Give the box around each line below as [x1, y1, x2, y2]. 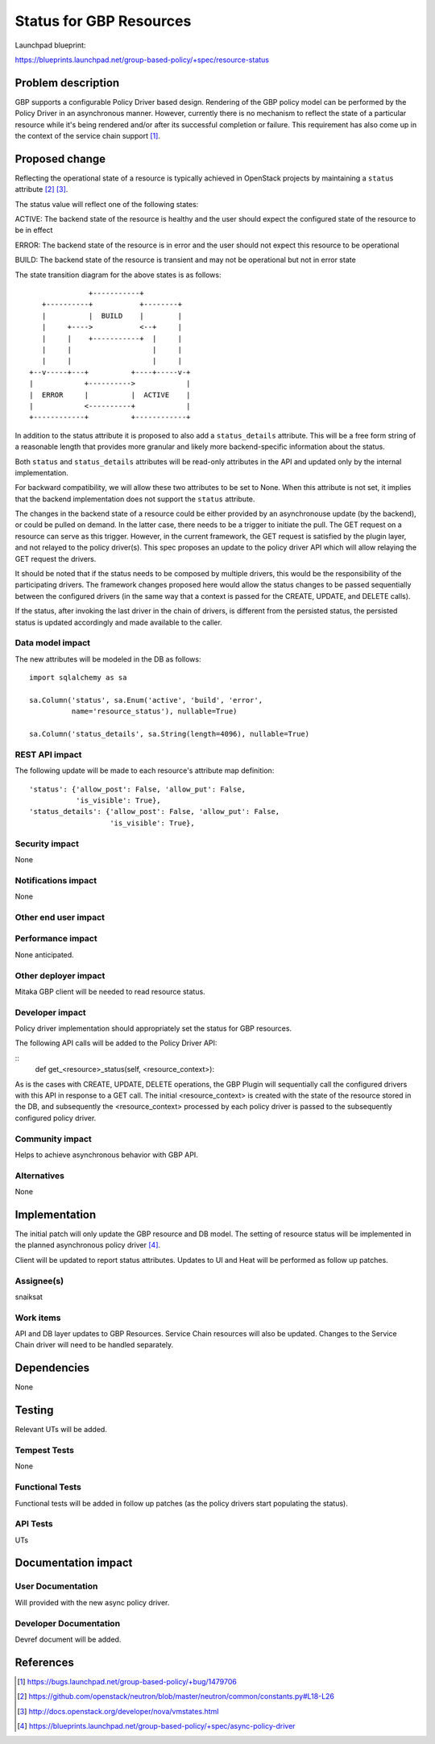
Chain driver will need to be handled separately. [14, 1340, 174, 1350]
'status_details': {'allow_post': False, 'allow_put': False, [29, 807, 280, 816]
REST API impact [14, 749, 82, 760]
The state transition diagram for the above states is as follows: [14, 270, 222, 280]
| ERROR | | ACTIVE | [29, 390, 191, 399]
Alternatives [14, 1169, 64, 1181]
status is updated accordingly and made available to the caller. [14, 617, 223, 627]
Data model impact [14, 637, 91, 649]
